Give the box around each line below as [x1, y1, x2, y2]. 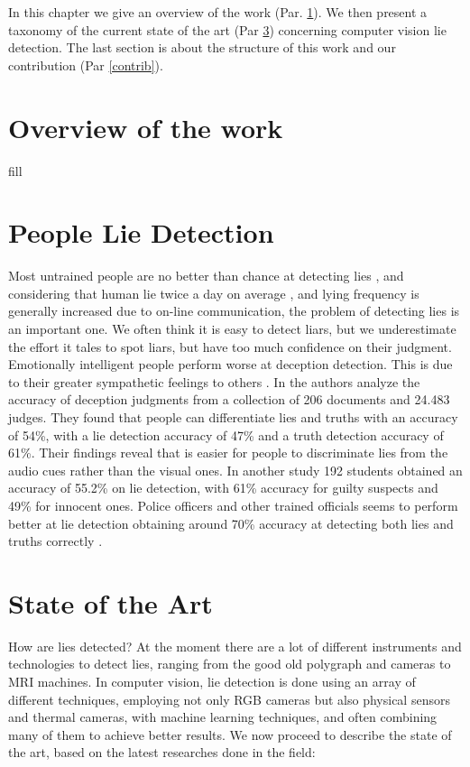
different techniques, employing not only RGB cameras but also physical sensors [8, 689, 450, 708]
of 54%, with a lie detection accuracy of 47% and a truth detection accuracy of [8, 425, 444, 444]
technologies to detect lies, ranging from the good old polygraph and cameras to [8, 654, 451, 673]
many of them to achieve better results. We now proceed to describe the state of [8, 725, 452, 744]
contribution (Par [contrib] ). [8, 55, 163, 74]
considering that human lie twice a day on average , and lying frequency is [8, 283, 419, 302]
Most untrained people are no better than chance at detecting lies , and [8, 266, 404, 285]
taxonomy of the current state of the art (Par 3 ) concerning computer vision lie [8, 20, 447, 39]
